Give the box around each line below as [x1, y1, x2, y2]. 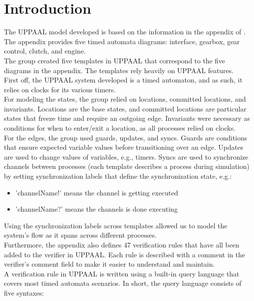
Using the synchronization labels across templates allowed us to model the [4, 220, 227, 230]
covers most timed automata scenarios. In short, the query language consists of [4, 278, 242, 288]
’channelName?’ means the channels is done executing [15, 204, 178, 214]
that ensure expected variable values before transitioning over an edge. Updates [4, 142, 244, 152]
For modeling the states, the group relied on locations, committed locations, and [4, 94, 246, 104]
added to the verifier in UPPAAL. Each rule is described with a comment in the [4, 249, 245, 259]
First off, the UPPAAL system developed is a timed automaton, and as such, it [4, 75, 243, 85]
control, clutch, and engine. [4, 46, 86, 56]
